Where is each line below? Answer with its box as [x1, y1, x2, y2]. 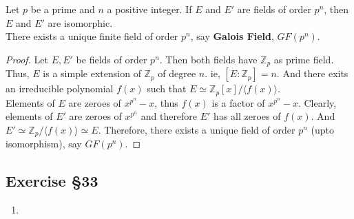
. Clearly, [298, 95, 337, 109]
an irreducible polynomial [6, 81, 114, 96]
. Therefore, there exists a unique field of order [98, 122, 295, 136]
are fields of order [237, 2, 311, 16]
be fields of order [76, 52, 147, 66]
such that [147, 81, 187, 96]
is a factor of [211, 95, 265, 109]
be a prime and [30, 2, 95, 16]
